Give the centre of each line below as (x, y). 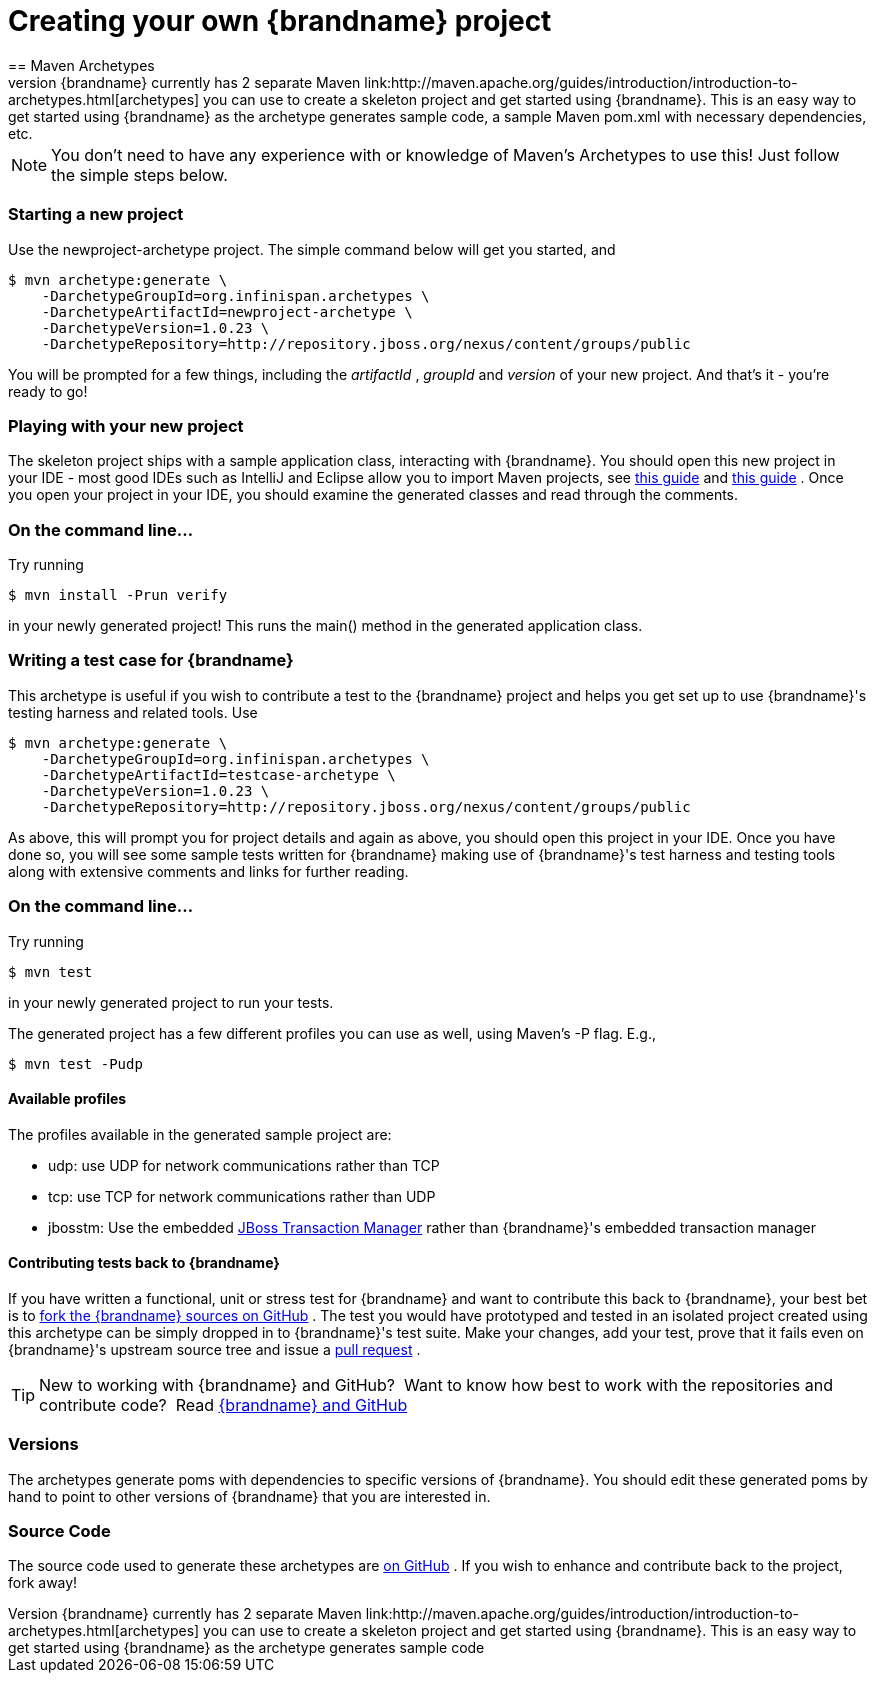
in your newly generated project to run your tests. (171, 1002)
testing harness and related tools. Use (133, 712)
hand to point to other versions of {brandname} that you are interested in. (249, 1496)
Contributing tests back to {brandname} (144, 1263)
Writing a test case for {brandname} (151, 660)
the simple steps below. (139, 174)
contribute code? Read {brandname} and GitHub (223, 1404)
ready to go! (48, 391)
